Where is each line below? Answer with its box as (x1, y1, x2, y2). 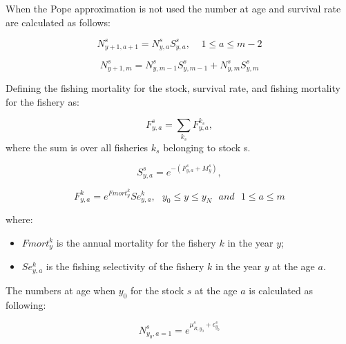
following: (6, 297, 46, 312)
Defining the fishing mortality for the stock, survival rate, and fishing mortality (6, 81, 340, 95)
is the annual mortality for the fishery (56, 235, 216, 249)
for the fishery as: (6, 94, 79, 108)
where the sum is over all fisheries (6, 140, 148, 154)
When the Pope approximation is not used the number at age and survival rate (6, 1, 341, 15)
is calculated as (249, 283, 313, 297)
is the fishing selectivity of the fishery (46, 259, 204, 274)
